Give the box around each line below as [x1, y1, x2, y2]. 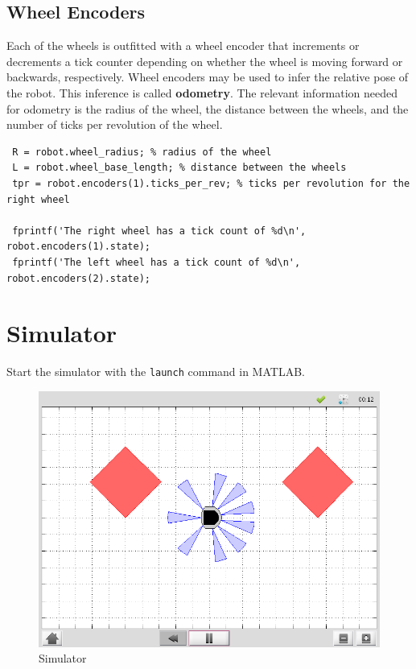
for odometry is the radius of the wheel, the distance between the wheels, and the [6, 100, 409, 117]
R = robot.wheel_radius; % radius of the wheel [12, 146, 272, 158]
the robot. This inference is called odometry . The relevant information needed [6, 84, 398, 101]
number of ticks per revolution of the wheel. [6, 116, 223, 133]
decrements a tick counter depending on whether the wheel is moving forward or [6, 52, 403, 69]
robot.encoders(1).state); [6, 241, 150, 253]
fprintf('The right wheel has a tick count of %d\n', [12, 225, 307, 237]
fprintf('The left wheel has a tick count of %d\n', [12, 256, 301, 268]
